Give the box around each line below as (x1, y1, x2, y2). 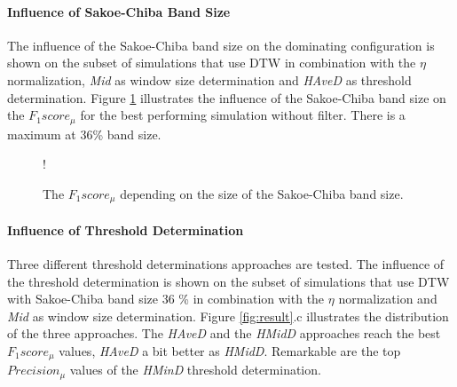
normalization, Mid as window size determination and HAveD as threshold (7, 70, 412, 89)
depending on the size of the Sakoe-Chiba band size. (120, 184, 404, 202)
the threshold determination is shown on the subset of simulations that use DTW (7, 272, 450, 290)
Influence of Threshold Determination (7, 220, 244, 239)
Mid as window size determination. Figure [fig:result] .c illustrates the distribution (7, 306, 449, 325)
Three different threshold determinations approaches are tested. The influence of (7, 255, 445, 273)
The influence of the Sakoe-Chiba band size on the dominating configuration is (7, 36, 435, 54)
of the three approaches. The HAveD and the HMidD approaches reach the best (7, 324, 441, 343)
